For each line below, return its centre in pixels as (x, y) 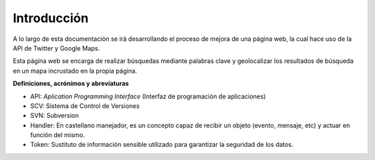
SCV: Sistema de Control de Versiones (85, 106)
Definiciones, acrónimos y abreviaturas (71, 84)
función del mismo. (58, 135)
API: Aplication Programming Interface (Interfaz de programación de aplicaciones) (148, 96)
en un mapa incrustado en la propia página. (75, 71)
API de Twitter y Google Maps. (56, 48)
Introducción (51, 18)
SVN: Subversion (55, 116)
